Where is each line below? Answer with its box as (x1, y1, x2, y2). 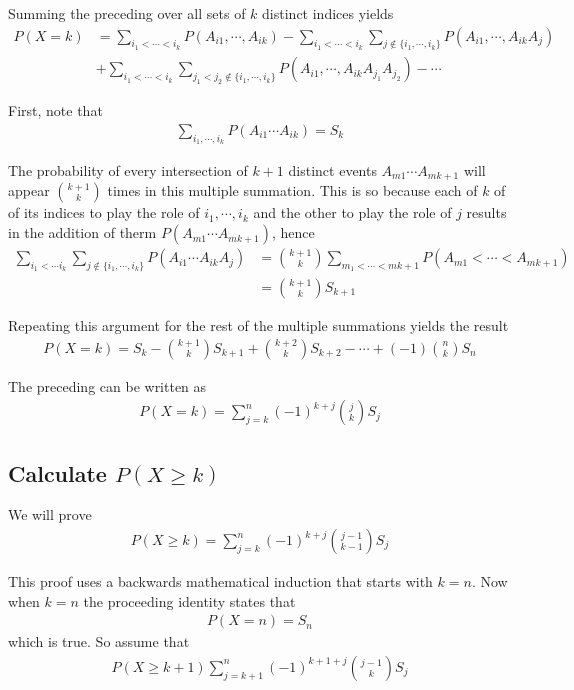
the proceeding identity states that (83, 590, 296, 611)
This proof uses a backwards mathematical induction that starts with (8, 571, 433, 592)
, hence (272, 222, 315, 243)
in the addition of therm (8, 222, 157, 243)
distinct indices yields (262, 3, 394, 23)
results (466, 202, 507, 223)
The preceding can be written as (8, 375, 207, 396)
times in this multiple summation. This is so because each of (107, 180, 478, 201)
